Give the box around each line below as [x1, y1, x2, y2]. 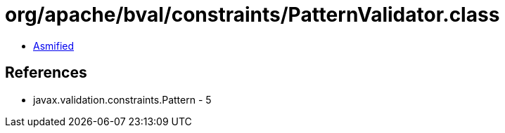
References [5, 64, 87, 82]
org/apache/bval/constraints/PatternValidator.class [5, 3, 500, 27]
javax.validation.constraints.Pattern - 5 [33, 93, 212, 106]
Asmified [33, 39, 75, 52]
